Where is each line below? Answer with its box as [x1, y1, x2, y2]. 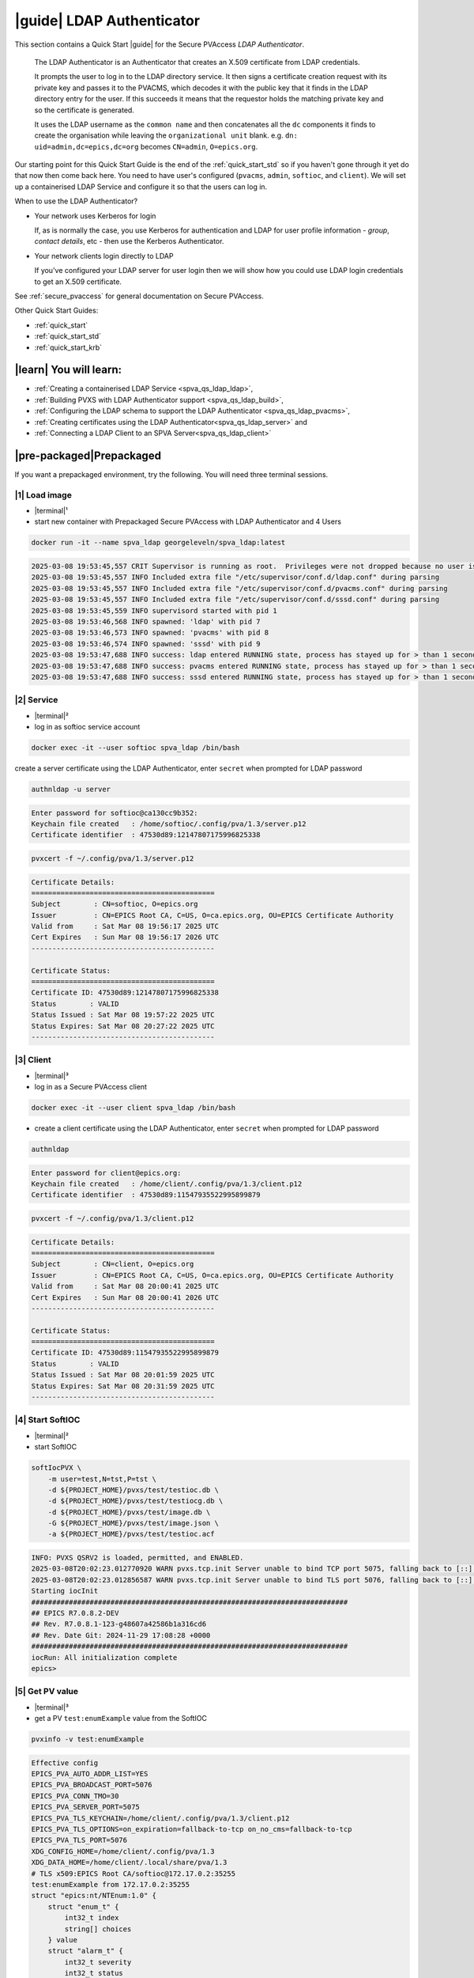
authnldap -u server [31, 784, 111, 794]
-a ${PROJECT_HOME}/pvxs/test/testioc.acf [47, 1529, 215, 1539]
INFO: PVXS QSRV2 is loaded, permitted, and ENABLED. [31, 1553, 244, 1563]
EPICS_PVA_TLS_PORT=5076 [31, 1836, 128, 1845]
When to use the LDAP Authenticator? [14, 196, 138, 206]
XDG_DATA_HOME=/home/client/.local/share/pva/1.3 [31, 1858, 228, 1867]
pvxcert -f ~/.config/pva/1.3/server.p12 [31, 854, 194, 862]
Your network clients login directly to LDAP [34, 251, 174, 260]
